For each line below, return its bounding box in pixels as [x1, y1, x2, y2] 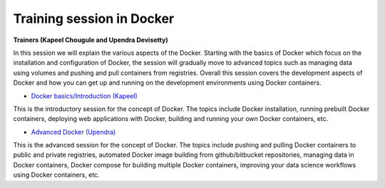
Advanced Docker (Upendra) [31, 127, 116, 136]
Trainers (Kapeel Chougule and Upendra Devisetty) [13, 36, 168, 44]
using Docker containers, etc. [13, 171, 100, 179]
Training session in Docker [13, 11, 175, 26]
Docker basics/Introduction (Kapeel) [31, 91, 138, 100]
